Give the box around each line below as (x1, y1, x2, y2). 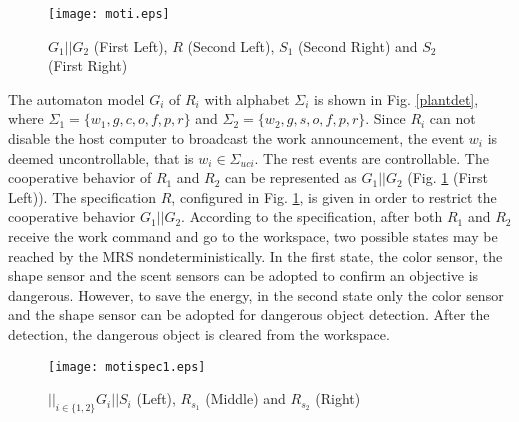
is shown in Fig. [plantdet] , (314, 88, 479, 109)
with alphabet (204, 88, 290, 109)
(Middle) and (205, 388, 286, 409)
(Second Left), (187, 35, 275, 56)
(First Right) (48, 55, 128, 76)
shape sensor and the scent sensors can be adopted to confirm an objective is (8, 265, 479, 286)
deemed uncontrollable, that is (8, 147, 194, 168)
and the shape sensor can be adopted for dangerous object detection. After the (8, 304, 490, 325)
